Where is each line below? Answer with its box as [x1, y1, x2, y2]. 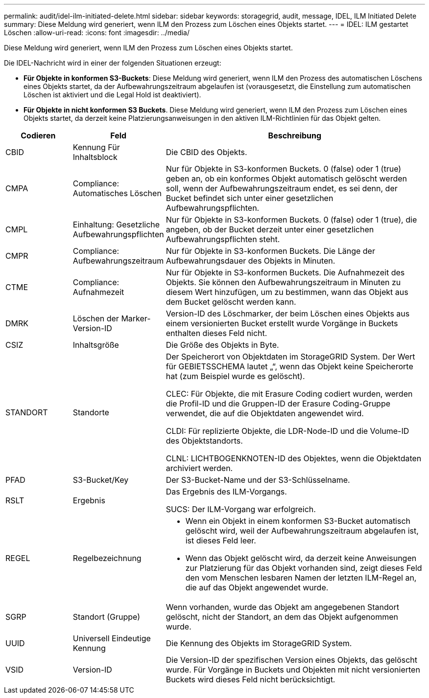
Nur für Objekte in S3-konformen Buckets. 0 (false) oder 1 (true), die [166, 215, 417, 225]
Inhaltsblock [72, 152, 118, 162]
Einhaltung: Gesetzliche [72, 220, 160, 229]
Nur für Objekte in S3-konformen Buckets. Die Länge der [166, 246, 375, 256]
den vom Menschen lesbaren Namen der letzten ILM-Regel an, [185, 573, 417, 583]
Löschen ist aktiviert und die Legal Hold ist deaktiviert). [24, 90, 201, 99]
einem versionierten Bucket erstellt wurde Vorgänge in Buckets [166, 318, 398, 328]
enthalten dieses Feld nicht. [166, 328, 267, 338]
